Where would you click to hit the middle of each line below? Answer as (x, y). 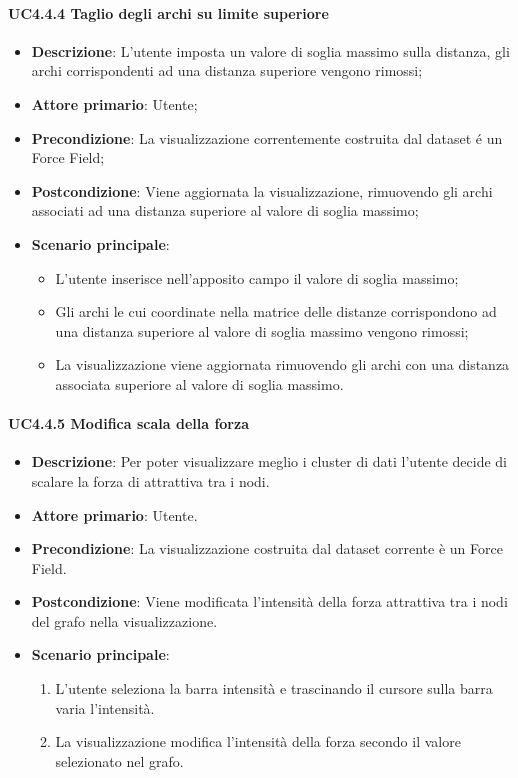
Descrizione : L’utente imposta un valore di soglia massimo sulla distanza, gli (270, 50)
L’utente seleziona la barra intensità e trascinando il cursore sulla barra (274, 688)
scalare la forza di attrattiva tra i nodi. (150, 480)
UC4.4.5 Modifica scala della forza (128, 423)
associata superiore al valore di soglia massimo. (199, 383)
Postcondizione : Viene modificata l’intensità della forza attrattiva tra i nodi (269, 601)
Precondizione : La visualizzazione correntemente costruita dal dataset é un (267, 137)
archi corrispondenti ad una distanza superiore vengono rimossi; (227, 70)
